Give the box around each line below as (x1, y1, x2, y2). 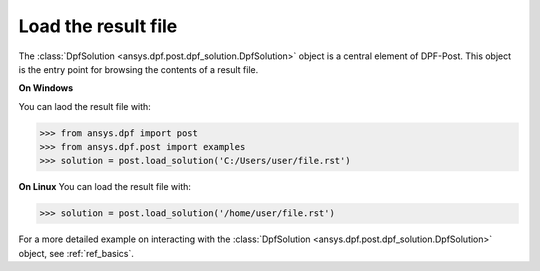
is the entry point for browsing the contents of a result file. (18, 63, 259, 75)
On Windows (18, 82, 74, 94)
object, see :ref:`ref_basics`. (18, 247, 135, 259)
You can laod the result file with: (18, 100, 152, 112)
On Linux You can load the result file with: (18, 181, 192, 193)
